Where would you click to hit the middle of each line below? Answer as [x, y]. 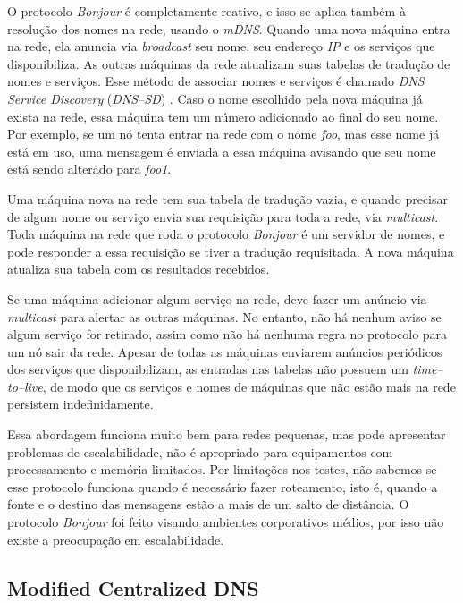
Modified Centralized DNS [133, 587]
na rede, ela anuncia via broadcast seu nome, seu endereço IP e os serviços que [221, 46]
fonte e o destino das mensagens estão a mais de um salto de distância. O [208, 504]
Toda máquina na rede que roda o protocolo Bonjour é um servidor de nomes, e [226, 234]
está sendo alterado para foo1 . [89, 169]
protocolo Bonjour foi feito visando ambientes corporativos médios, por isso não [226, 522]
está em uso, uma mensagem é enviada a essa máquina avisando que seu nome [222, 151]
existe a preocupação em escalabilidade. [116, 539]
